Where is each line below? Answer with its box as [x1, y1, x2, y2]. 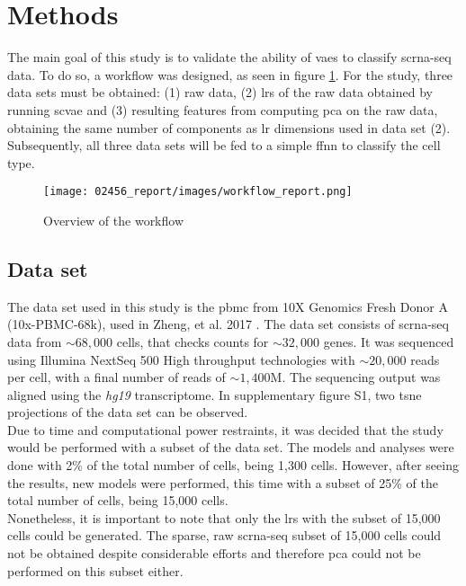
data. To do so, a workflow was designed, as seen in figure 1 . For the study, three [7, 65, 453, 84]
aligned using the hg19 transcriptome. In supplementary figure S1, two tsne [7, 385, 422, 404]
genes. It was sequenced [323, 332, 454, 351]
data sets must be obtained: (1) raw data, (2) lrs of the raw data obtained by [7, 83, 433, 102]
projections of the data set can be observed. [7, 403, 248, 422]
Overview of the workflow [43, 210, 184, 229]
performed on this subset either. [7, 561, 184, 580]
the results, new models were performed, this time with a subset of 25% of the [7, 473, 438, 492]
